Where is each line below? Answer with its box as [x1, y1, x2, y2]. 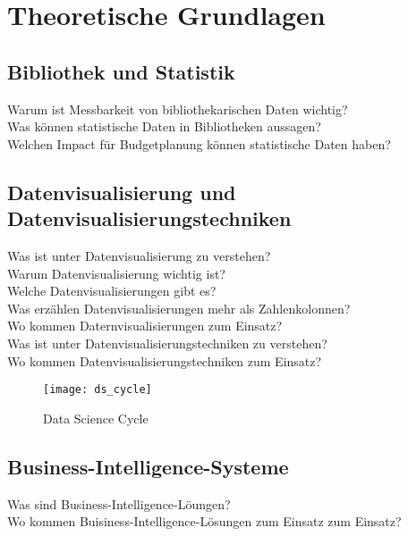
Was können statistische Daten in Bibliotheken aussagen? [7, 117, 321, 136]
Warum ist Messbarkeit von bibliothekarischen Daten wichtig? [7, 99, 348, 118]
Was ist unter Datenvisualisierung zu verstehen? [7, 246, 271, 264]
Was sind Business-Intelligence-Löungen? [7, 494, 231, 513]
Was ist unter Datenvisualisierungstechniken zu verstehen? [7, 333, 327, 352]
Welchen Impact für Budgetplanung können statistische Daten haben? [7, 134, 391, 153]
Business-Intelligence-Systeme [7, 452, 289, 480]
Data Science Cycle [43, 408, 149, 427]
